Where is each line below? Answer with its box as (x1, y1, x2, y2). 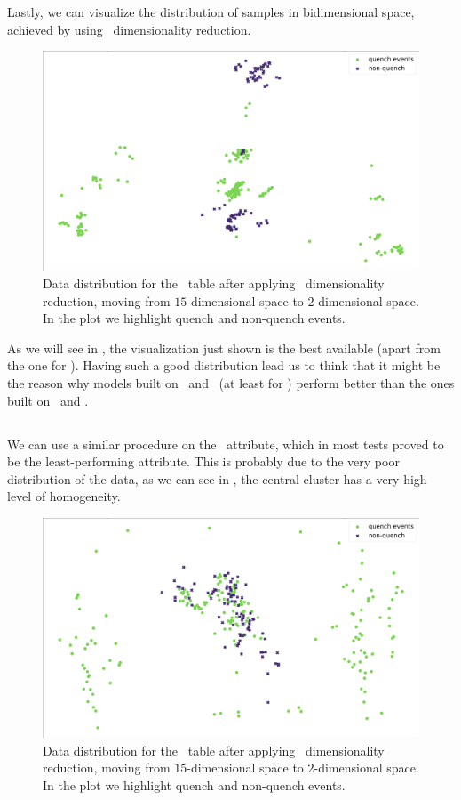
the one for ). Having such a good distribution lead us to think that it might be (7, 356, 441, 375)
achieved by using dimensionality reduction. (7, 20, 251, 38)
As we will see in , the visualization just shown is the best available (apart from (7, 338, 441, 357)
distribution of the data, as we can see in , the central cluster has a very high (7, 469, 427, 488)
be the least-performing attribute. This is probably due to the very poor (7, 452, 400, 471)
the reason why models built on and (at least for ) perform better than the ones (7, 373, 455, 392)
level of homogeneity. (7, 487, 121, 505)
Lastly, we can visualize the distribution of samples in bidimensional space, (7, 3, 415, 20)
